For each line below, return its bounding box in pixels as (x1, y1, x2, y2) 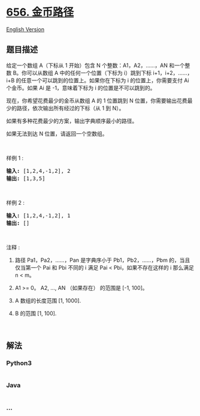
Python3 (6, 359, 32, 367)
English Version (6, 25, 45, 33)
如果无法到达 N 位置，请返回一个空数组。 (6, 130, 108, 137)
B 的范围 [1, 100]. (14, 310, 57, 317)
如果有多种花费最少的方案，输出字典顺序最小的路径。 (6, 117, 138, 124)
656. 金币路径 (6, 5, 74, 19)
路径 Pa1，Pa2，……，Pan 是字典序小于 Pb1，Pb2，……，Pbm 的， (14, 256, 180, 264)
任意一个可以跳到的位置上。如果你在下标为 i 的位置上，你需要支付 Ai (20, 76, 190, 84)
